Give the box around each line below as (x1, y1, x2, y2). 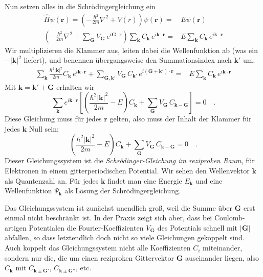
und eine (195, 175, 223, 186)
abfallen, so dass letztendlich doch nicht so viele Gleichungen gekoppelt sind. (5, 232, 245, 243)
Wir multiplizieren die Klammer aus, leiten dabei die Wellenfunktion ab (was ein (5, 44, 258, 55)
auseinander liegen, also (185, 252, 259, 263)
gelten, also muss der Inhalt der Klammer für (109, 113, 252, 124)
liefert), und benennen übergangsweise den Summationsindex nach (24, 55, 232, 65)
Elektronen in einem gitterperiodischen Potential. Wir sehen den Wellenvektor (5, 165, 250, 175)
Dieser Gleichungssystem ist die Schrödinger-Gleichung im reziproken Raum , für (5, 155, 255, 166)
